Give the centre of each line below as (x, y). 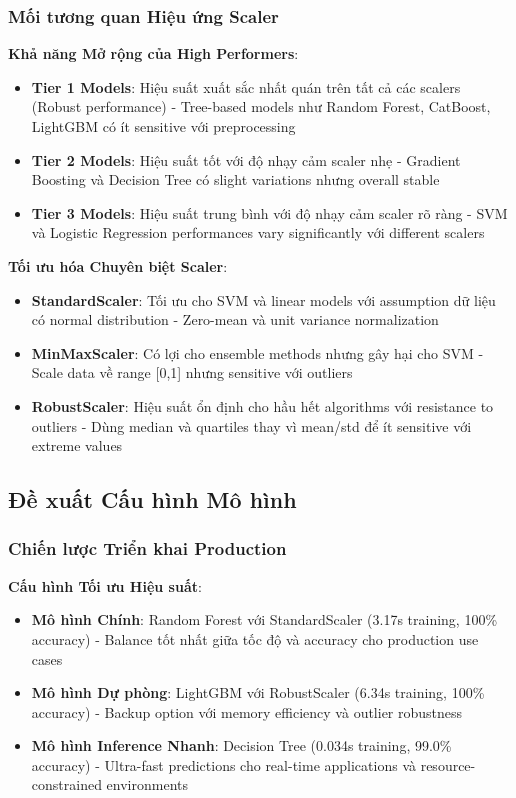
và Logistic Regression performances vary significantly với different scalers (258, 232)
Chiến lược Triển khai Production (147, 548)
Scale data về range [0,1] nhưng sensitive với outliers (192, 372)
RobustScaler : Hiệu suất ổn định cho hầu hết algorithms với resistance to (262, 405)
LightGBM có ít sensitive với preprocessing (163, 126)
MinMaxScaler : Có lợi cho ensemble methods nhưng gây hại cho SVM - (257, 352)
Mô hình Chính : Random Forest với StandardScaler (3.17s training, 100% (264, 619)
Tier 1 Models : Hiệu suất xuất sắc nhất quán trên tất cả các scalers (246, 86)
